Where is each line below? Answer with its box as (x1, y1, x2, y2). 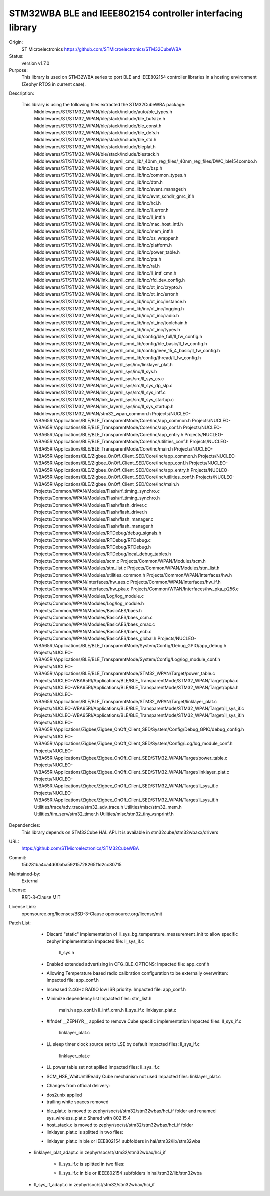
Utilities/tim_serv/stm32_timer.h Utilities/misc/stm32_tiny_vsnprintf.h (34, 811, 174, 817)
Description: (9, 90, 34, 96)
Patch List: (9, 920, 31, 926)
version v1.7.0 (21, 60, 50, 66)
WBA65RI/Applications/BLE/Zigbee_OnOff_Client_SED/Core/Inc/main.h (34, 481, 179, 487)
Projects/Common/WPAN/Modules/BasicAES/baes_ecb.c (34, 628, 152, 634)
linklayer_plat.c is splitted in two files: (46, 1129, 123, 1135)
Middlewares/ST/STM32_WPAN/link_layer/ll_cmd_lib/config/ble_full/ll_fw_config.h (34, 334, 202, 340)
